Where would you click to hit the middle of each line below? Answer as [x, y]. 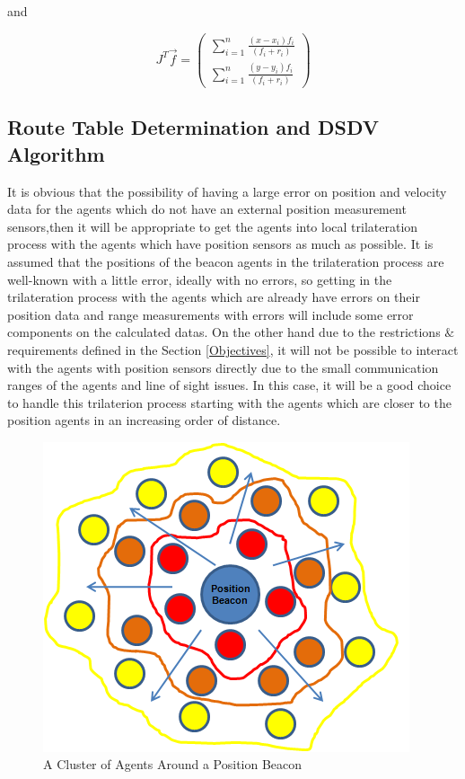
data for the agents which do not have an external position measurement [207, 209]
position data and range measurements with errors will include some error [211, 314]
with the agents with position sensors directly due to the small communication [223, 367]
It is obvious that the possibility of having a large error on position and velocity [227, 191]
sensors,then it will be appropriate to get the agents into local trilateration [213, 226]
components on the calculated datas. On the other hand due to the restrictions [224, 332]
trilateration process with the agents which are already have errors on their [214, 297]
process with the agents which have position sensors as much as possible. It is [220, 244]
